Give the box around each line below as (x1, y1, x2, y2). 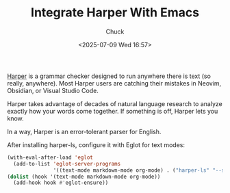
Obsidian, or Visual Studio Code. (7, 86, 99, 94)
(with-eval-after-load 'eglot (7, 154, 94, 161)
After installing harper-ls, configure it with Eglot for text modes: (7, 140, 185, 149)
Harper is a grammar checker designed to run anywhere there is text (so (7, 72, 211, 80)
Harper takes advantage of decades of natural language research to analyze (7, 99, 222, 107)
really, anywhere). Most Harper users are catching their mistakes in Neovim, (7, 79, 222, 87)
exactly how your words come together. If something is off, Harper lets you (7, 107, 218, 115)
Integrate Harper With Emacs (30, 5, 200, 21)
